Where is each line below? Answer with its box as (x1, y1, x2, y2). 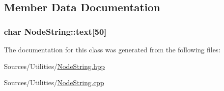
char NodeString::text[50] (4, 25, 107, 37)
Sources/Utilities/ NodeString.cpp (4, 77, 104, 88)
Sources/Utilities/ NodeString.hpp (4, 61, 105, 71)
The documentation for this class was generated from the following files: (4, 45, 221, 54)
